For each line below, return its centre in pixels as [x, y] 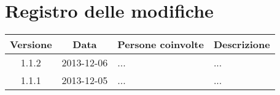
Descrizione [242, 44]
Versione [31, 44]
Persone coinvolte [161, 44]
